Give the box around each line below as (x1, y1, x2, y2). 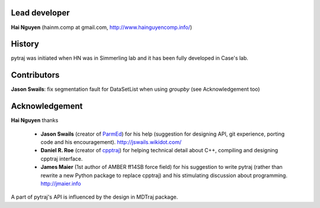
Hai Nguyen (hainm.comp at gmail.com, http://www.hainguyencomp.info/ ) (11, 24, 193, 31)
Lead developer (11, 8, 70, 18)
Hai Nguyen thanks (11, 117, 59, 124)
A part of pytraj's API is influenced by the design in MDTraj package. (11, 193, 178, 201)
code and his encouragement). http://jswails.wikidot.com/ (40, 139, 182, 146)
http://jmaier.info (40, 180, 81, 187)
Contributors (11, 70, 60, 80)
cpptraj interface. (40, 155, 83, 162)
